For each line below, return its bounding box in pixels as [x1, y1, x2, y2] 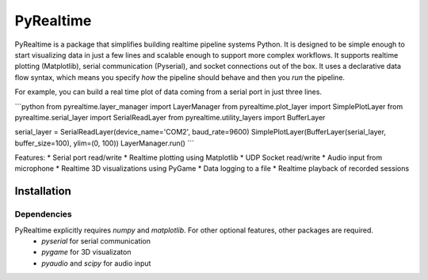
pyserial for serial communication [41, 236, 151, 245]
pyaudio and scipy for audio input [41, 258, 151, 268]
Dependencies [14, 209, 73, 220]
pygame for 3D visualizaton [41, 248, 132, 257]
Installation [14, 184, 71, 198]
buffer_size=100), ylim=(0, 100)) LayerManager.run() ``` [14, 138, 194, 148]
